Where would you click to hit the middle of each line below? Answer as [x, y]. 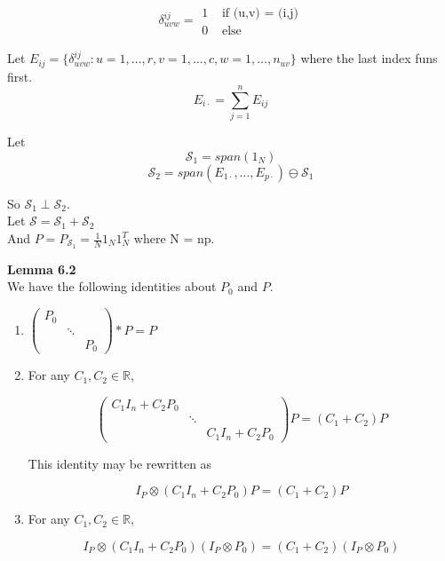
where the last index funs [369, 58]
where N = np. [174, 238]
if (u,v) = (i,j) [260, 14]
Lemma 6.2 [42, 269]
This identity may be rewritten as [120, 463]
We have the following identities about [112, 286]
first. [20, 76]
